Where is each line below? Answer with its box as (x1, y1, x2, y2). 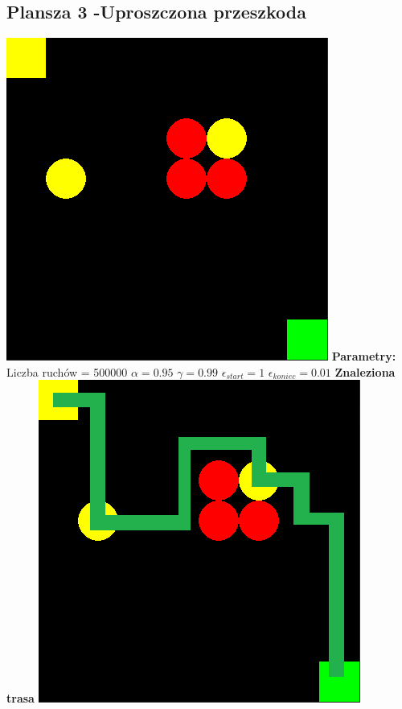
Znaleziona (334, 363, 396, 380)
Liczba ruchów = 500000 (6, 363, 128, 380)
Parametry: (331, 348, 396, 365)
